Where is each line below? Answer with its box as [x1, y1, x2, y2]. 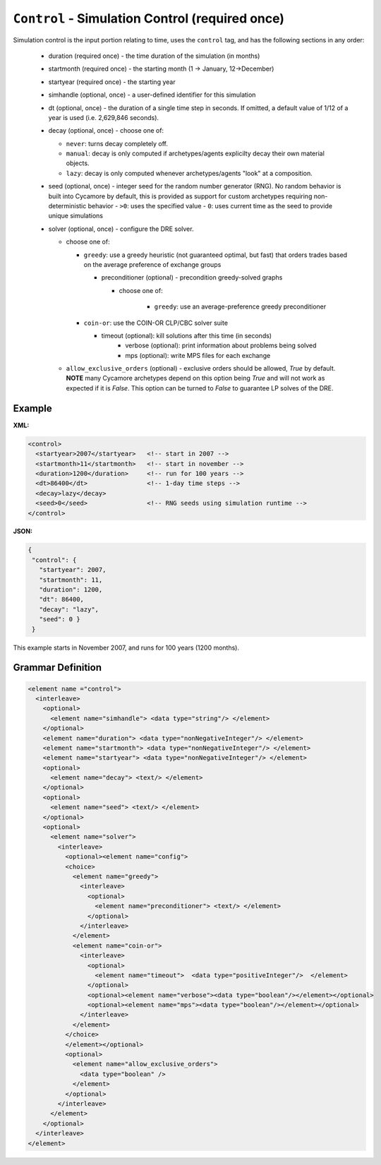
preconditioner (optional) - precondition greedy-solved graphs [101, 273, 283, 282]
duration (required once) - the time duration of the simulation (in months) [48, 52, 260, 60]
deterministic [48, 202, 87, 210]
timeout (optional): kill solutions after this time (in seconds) [101, 331, 272, 340]
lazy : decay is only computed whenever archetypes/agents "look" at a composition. [66, 169, 313, 177]
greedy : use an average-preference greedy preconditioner [154, 302, 327, 311]
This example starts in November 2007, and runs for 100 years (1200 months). [13, 643, 240, 652]
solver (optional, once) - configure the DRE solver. [48, 225, 194, 233]
